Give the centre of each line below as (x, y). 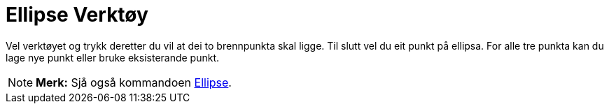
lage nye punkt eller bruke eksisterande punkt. (113, 57)
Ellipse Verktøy (77, 15)
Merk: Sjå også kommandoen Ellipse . (134, 82)
